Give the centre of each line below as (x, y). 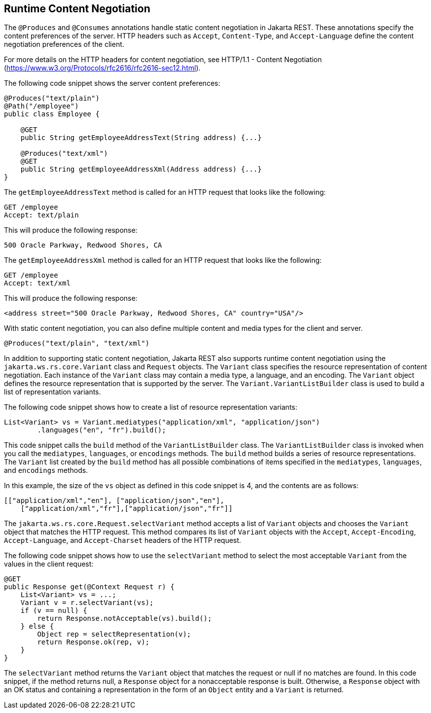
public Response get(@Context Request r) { (89, 587)
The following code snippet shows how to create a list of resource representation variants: (151, 407)
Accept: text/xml (37, 283)
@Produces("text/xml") (64, 154)
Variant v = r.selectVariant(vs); (87, 603)
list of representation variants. (53, 392)
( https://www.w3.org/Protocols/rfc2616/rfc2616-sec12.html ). (102, 68)
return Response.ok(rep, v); (93, 642)
